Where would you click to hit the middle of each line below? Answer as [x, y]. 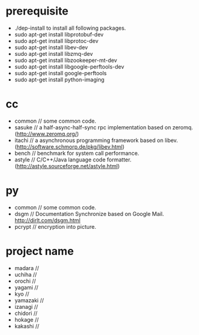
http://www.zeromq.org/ [47, 134]
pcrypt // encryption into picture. [55, 226]
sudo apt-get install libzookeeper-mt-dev [66, 60]
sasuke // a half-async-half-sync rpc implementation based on [93, 127]
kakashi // [27, 326]
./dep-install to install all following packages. [70, 28]
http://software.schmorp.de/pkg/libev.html [69, 146]
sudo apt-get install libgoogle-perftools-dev [69, 66]
